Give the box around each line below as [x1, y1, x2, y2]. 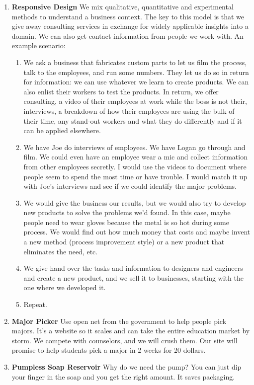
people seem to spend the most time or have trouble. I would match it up [23, 171, 248, 181]
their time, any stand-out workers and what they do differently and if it [23, 115, 242, 126]
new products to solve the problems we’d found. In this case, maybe [23, 207, 231, 218]
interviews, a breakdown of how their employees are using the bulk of [23, 105, 235, 116]
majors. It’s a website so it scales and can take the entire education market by [11, 325, 250, 336]
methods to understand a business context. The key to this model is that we [11, 11, 245, 21]
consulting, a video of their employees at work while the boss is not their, [23, 96, 247, 106]
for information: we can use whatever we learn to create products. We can [23, 77, 249, 87]
